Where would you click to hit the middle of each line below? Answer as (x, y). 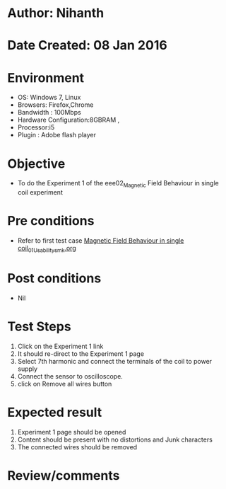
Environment (46, 77)
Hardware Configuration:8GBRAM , (69, 120)
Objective (36, 163)
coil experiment (40, 192)
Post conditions (54, 278)
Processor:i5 (36, 127)
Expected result (55, 412)
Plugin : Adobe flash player (57, 135)
